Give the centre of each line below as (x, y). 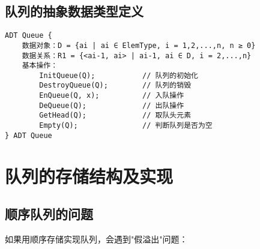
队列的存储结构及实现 (89, 175)
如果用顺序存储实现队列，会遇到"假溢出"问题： (96, 239)
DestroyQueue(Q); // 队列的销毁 (115, 85)
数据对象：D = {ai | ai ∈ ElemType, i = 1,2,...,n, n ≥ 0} (139, 45)
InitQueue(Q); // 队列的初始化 (119, 75)
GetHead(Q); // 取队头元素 (115, 115)
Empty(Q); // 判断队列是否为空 (126, 126)
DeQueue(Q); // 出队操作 (112, 105)
